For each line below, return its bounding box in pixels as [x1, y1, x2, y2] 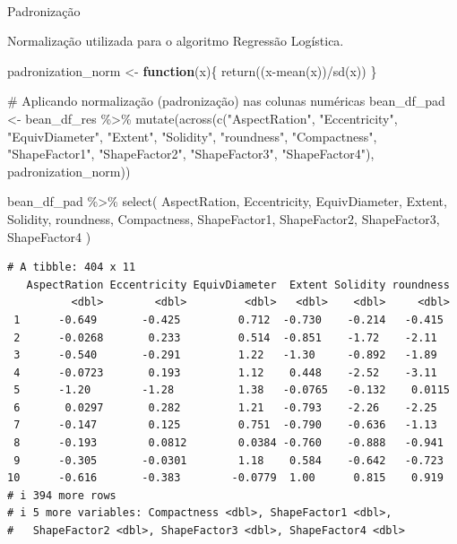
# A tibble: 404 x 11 [7, 261, 136, 274]
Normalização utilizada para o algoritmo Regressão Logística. [7, 31, 344, 50]
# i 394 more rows [7, 488, 116, 502]
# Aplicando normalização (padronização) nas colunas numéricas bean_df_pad [7, 91, 445, 110]
